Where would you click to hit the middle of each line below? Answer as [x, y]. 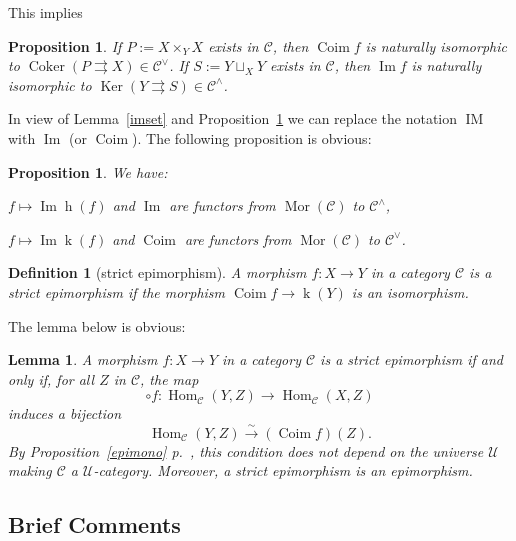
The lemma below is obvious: [97, 325]
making [30, 470]
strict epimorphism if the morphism [117, 291]
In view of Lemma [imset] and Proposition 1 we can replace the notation [233, 118]
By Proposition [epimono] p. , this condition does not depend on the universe [246, 450]
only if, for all [51, 378]
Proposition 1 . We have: [88, 171]
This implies [45, 12]
